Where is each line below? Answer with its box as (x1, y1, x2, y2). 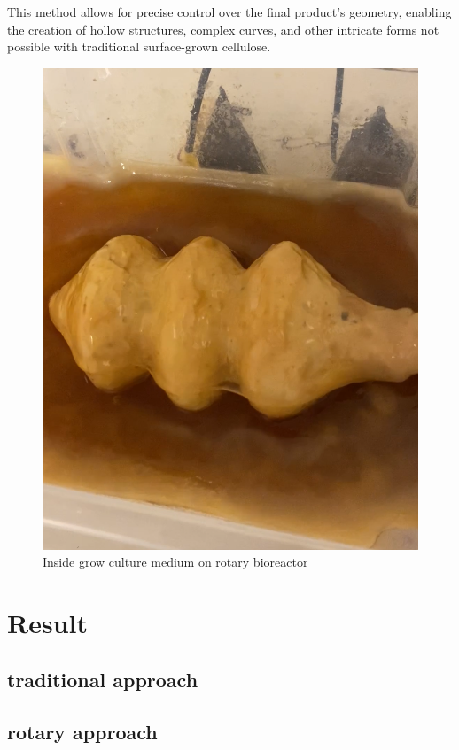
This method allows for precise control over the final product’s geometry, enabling (7, 3, 452, 20)
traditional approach (7, 665, 198, 692)
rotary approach (7, 717, 158, 745)
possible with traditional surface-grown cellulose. (7, 37, 271, 56)
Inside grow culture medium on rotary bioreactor (43, 553, 308, 571)
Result (7, 605, 88, 641)
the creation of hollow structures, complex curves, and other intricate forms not (7, 19, 440, 38)
